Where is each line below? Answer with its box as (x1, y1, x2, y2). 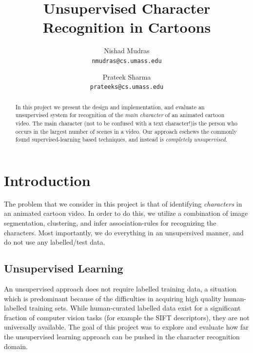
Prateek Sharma (102, 71, 151, 82)
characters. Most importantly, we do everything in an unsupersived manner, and (4, 227, 244, 237)
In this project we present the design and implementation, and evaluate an (15, 103, 205, 111)
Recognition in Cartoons (42, 17, 211, 37)
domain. (4, 341, 28, 351)
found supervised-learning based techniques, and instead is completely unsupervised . (15, 135, 228, 144)
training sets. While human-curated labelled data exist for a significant (29, 303, 241, 313)
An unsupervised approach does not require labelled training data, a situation (4, 284, 236, 293)
